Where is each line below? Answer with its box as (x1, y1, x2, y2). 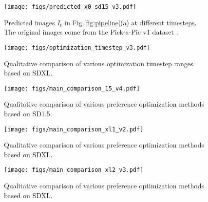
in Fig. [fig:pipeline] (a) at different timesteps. (64, 17, 197, 27)
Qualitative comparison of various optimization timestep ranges (4, 58, 193, 68)
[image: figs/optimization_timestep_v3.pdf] (4, 44, 151, 51)
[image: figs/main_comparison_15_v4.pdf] (4, 85, 140, 92)
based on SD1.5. (4, 108, 52, 118)
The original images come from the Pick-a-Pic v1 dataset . (4, 27, 178, 37)
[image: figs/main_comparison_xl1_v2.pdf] (4, 126, 144, 133)
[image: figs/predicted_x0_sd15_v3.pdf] (4, 3, 137, 10)
